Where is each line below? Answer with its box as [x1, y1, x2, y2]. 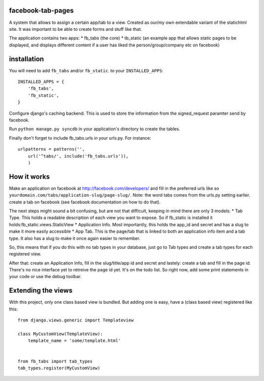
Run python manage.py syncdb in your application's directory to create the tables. [9, 126, 180, 132]
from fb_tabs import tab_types [18, 359, 93, 364]
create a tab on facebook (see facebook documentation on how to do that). [9, 199, 161, 205]
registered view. [9, 251, 42, 257]
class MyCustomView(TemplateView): [18, 331, 103, 337]
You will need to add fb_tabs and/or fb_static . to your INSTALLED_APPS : [9, 67, 163, 73]
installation [9, 55, 44, 63]
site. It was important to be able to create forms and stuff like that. [9, 26, 142, 32]
